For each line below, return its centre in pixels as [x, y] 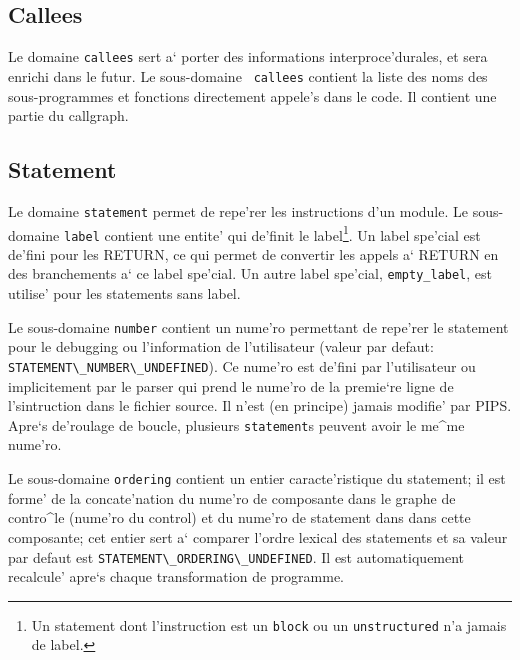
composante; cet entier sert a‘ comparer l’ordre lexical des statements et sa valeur [258, 536]
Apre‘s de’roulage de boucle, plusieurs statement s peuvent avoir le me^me [236, 424]
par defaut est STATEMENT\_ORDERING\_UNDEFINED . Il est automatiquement [236, 556]
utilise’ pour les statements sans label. [124, 293]
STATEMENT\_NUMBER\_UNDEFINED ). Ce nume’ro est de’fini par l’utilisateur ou [242, 365]
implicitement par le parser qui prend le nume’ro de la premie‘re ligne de [231, 385]
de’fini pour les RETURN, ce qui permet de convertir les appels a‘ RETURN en [253, 253]
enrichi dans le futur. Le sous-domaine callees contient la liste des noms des [248, 75]
